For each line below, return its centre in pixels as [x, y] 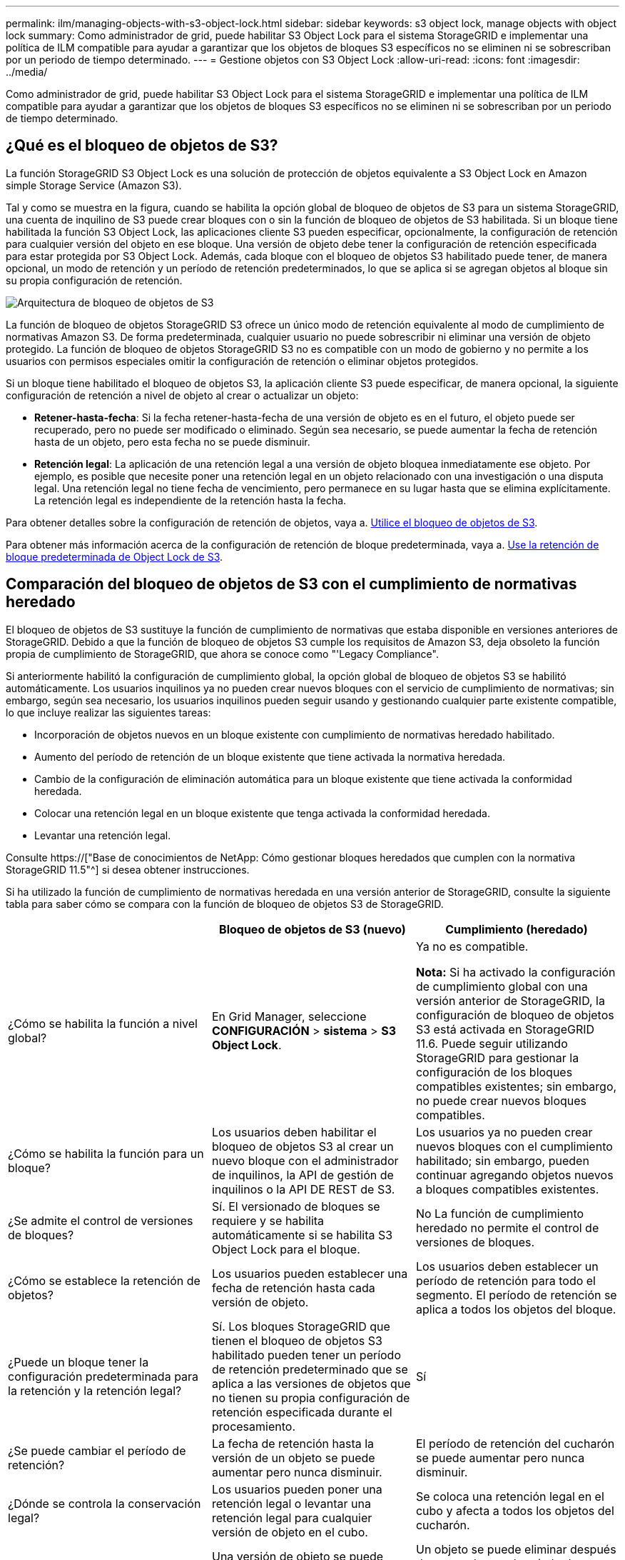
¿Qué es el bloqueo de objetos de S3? [142, 146]
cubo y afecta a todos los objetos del [515, 1510]
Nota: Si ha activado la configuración [515, 972]
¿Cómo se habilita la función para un [106, 1153]
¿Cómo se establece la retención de [104, 1280]
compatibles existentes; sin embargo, [516, 1086]
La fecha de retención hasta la [293, 1443]
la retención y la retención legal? [95, 1390]
